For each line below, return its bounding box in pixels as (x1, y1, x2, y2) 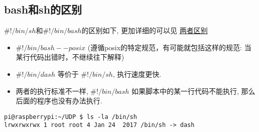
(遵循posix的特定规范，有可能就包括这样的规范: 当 (87, 42, 251, 52)
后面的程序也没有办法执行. (16, 95, 102, 106)
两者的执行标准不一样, (16, 85, 88, 96)
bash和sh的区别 (4, 2, 82, 17)
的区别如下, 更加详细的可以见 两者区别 (81, 25, 208, 36)
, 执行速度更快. (112, 68, 162, 79)
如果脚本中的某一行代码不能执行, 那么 (131, 85, 255, 96)
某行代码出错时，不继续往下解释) (16, 52, 124, 62)
